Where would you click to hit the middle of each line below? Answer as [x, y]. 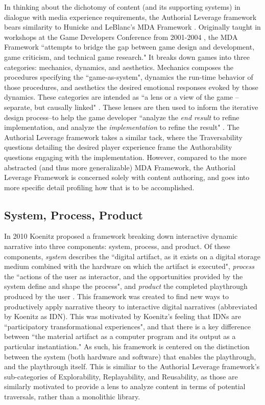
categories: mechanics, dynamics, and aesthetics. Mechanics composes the [119, 67]
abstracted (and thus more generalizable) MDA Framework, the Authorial [120, 167]
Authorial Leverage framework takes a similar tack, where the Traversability [123, 137]
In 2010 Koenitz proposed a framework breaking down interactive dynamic [121, 236]
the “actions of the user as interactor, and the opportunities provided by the [124, 276]
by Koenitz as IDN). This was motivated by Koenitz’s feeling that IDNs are [123, 316]
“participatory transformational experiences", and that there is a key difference [127, 326]
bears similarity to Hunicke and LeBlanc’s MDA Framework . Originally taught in [132, 27]
